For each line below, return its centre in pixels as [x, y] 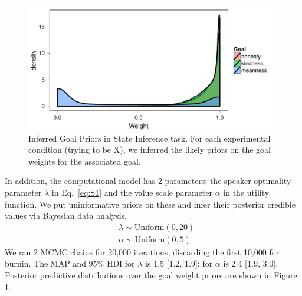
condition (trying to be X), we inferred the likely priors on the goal [150, 149]
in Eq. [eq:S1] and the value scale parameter [132, 192]
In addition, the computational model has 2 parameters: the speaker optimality [148, 181]
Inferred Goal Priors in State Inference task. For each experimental [150, 138]
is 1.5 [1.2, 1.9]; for [179, 263]
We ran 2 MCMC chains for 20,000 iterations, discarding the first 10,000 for [142, 251]
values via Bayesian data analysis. [66, 216]
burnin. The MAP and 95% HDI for [70, 263]
